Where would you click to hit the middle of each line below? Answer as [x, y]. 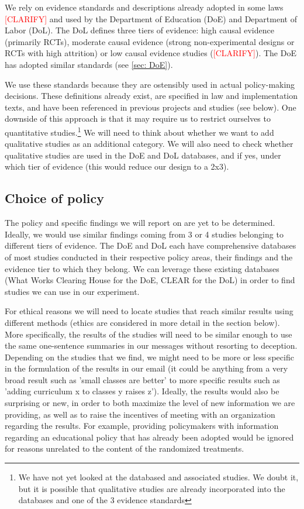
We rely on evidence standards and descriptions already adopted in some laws [144, 7]
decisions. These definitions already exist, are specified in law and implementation [151, 96]
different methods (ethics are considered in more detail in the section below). [142, 322]
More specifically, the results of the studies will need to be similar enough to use [148, 334]
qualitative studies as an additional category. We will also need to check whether [149, 144]
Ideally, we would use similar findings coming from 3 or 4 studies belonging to [144, 234]
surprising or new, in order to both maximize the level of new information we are [150, 403]
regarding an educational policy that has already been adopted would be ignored [149, 437]
